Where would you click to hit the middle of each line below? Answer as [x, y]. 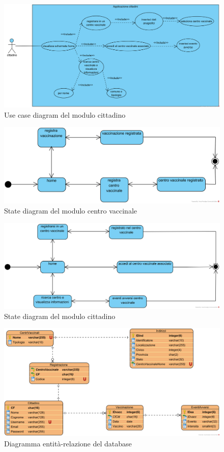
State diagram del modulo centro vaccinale [71, 210]
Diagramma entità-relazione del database [68, 443]
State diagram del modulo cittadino [60, 316]
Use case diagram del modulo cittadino [65, 114]
